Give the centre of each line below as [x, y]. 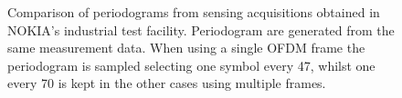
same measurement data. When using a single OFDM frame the [186, 48]
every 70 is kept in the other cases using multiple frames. [167, 83]
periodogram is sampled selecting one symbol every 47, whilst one [191, 65]
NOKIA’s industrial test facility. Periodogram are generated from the [201, 29]
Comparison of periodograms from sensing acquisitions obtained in [194, 12]
